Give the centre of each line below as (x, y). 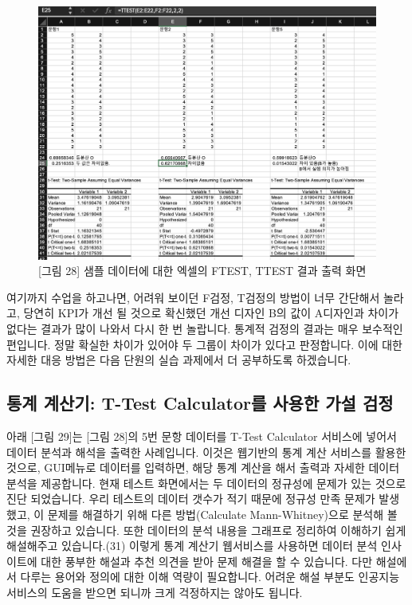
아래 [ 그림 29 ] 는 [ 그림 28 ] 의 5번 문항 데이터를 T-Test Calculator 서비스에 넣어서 (202, 436)
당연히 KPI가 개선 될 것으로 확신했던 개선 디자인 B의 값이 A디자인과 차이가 (211, 313)
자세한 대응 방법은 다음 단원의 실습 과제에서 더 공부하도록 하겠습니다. (179, 360)
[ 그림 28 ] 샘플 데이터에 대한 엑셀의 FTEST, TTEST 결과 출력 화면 (202, 271)
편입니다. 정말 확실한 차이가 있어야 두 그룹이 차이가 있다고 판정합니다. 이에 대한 (204, 344)
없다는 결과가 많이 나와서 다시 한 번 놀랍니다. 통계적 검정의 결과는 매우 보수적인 (205, 328)
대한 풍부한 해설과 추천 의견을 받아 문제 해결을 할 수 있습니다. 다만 (207, 561)
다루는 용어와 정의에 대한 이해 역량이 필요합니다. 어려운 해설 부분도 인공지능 (210, 577)
